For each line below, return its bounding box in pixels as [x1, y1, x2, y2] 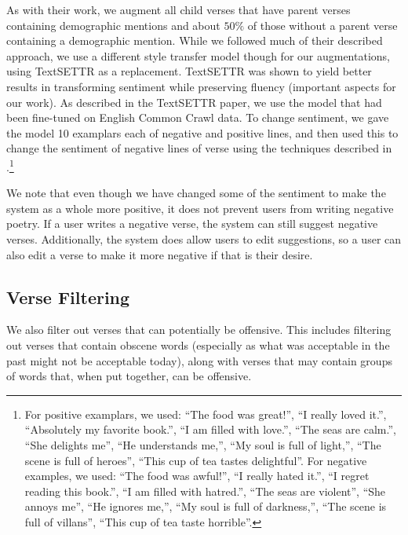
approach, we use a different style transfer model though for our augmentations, [6, 47, 390, 64]
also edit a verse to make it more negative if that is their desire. [6, 246, 313, 262]
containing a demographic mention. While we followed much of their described [6, 32, 383, 49]
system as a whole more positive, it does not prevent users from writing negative [6, 200, 394, 216]
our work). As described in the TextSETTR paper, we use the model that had [6, 93, 382, 110]
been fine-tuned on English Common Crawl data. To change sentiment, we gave [6, 109, 389, 126]
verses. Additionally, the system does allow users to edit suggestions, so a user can [6, 230, 402, 247]
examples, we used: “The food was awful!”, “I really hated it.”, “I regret [24, 467, 370, 484]
